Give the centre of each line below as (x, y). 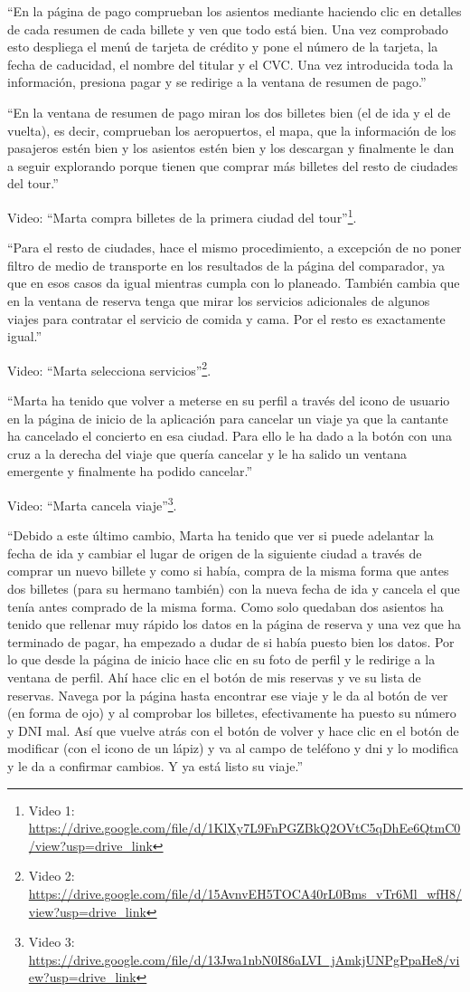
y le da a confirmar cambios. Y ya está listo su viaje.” (155, 765)
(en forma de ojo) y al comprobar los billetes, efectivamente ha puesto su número (232, 713)
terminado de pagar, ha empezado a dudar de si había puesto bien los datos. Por (231, 641)
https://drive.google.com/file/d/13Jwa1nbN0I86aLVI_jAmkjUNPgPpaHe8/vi (244, 959)
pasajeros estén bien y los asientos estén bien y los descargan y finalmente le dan (231, 148)
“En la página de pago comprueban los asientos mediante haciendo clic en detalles (235, 11)
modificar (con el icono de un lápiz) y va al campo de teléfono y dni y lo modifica (233, 748)
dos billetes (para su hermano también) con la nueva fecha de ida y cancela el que (234, 588)
